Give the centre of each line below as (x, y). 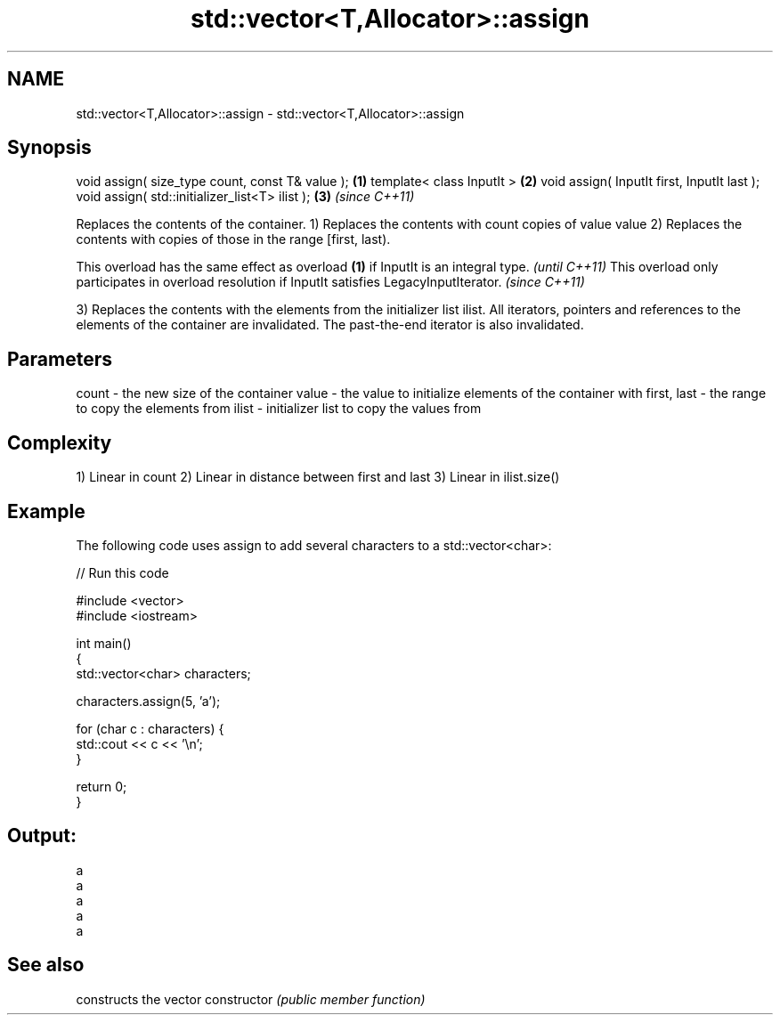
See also (46, 965)
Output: (42, 836)
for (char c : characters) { (150, 728)
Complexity (60, 442)
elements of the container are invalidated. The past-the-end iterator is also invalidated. (330, 325)
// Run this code (122, 572)
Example (46, 511)
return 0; (102, 786)
